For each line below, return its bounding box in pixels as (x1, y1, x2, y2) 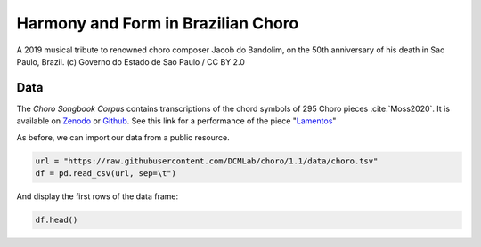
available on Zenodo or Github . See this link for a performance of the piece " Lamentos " (16, 116, 337, 126)
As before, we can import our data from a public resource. (16, 131, 231, 142)
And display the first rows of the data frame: (16, 191, 179, 202)
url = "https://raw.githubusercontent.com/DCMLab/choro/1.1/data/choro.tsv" (35, 155, 379, 166)
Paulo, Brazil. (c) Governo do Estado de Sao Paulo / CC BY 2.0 (16, 56, 245, 67)
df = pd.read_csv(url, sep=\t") (35, 169, 177, 178)
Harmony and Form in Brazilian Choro (16, 13, 299, 33)
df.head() (35, 214, 78, 225)
